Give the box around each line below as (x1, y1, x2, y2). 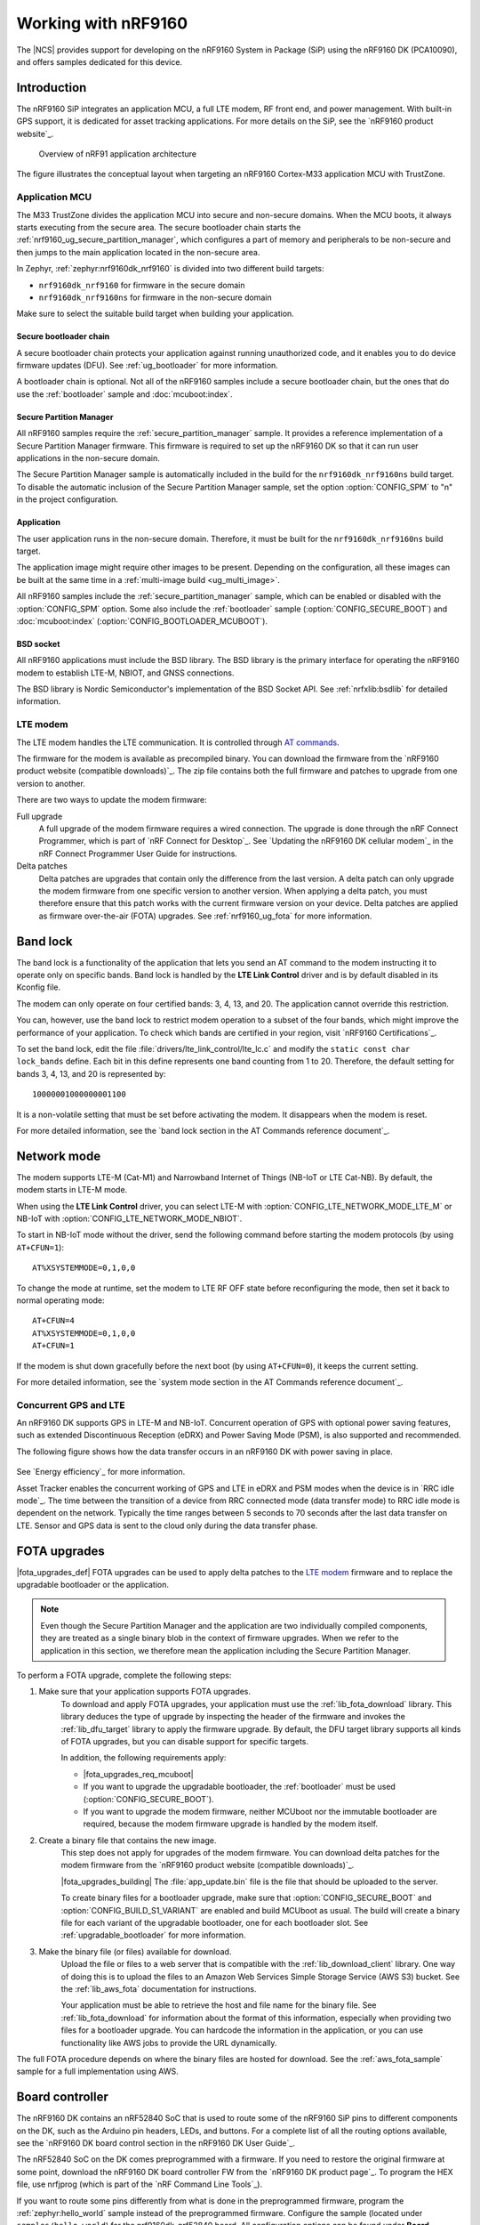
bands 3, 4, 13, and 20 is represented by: (16, 1068, 166, 1079)
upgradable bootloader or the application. (16, 1580, 169, 1590)
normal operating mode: (16, 1295, 106, 1306)
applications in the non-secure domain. (16, 453, 160, 464)
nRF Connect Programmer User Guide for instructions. (38, 848, 237, 859)
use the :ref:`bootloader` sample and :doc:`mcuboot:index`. (16, 388, 233, 400)
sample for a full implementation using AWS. (16, 2066, 180, 2077)
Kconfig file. (16, 982, 61, 992)
